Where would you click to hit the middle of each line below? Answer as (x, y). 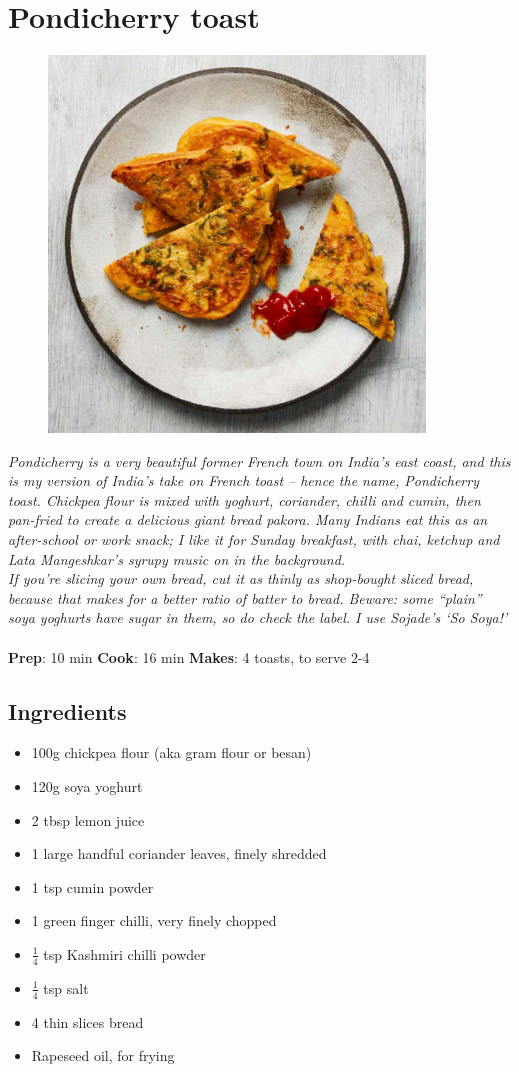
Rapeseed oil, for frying (103, 1055)
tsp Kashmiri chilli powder (124, 953)
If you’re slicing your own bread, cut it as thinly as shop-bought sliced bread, (241, 578)
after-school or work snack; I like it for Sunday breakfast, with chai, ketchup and (254, 539)
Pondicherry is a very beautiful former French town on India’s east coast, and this (259, 460)
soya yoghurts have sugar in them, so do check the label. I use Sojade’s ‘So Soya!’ (258, 617)
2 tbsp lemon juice (88, 819)
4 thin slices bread (87, 1021)
